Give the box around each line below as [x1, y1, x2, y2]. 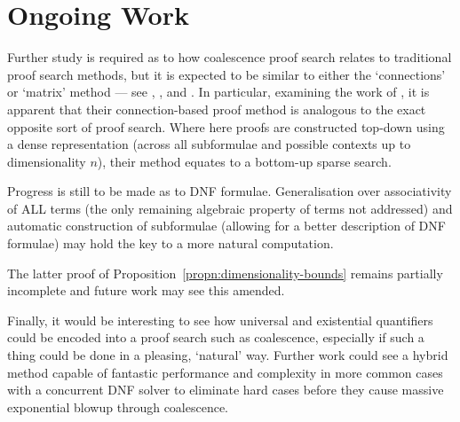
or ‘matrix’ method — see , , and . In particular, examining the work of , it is [7, 82, 430, 101]
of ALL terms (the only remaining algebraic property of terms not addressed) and [7, 199, 453, 217]
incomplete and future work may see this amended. [7, 281, 285, 300]
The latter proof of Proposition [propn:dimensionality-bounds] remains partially [7, 263, 443, 282]
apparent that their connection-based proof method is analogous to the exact [7, 99, 426, 118]
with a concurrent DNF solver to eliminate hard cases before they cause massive [7, 380, 444, 399]
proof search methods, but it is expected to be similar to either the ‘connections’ [7, 65, 446, 83]
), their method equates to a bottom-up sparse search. [97, 152, 392, 170]
